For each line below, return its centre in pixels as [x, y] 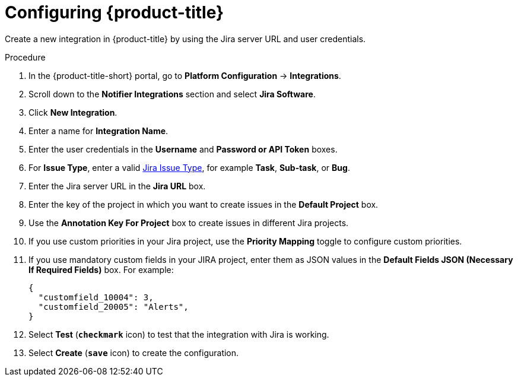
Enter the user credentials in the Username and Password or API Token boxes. [183, 149]
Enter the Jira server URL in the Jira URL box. [117, 186]
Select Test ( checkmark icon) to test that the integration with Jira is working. [179, 334]
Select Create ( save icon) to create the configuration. [134, 353]
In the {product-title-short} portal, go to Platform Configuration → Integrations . [185, 75]
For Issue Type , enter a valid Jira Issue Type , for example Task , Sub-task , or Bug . [189, 167]
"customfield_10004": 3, [96, 297]
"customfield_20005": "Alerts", [113, 307]
